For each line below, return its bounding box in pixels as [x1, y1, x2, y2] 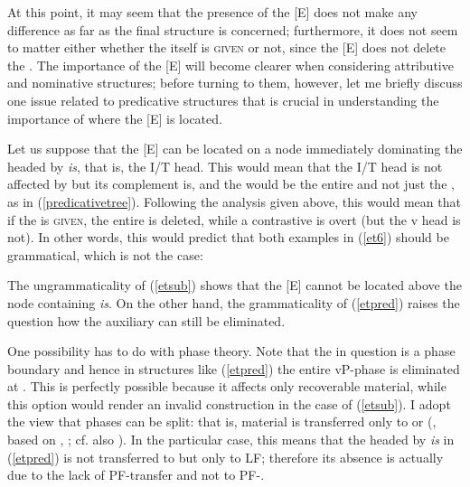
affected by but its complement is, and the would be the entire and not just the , [7, 174, 455, 193]
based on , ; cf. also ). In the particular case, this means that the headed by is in [7, 430, 455, 449]
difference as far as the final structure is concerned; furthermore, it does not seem [7, 20, 458, 39]
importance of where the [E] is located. [7, 108, 222, 127]
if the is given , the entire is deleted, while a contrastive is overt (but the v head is [7, 210, 461, 229]
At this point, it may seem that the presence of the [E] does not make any [7, 3, 418, 21]
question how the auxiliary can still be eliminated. [7, 311, 286, 330]
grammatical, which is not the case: [7, 245, 203, 264]
